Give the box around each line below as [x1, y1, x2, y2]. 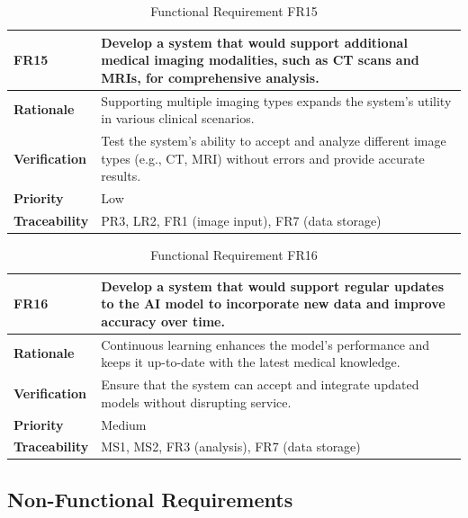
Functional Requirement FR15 [150, 2, 318, 20]
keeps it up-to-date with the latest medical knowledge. [101, 353, 400, 371]
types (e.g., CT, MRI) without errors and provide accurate [101, 148, 425, 167]
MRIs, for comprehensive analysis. [101, 67, 319, 86]
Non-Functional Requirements [7, 485, 293, 513]
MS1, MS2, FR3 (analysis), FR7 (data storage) [101, 437, 361, 456]
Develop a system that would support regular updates [101, 276, 445, 295]
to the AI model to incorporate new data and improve [101, 294, 445, 313]
